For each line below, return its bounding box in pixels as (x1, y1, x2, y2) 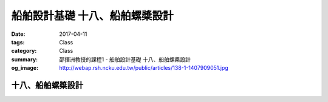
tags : (11, 38, 25, 46)
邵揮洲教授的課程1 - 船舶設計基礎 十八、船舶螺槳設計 (59, 55, 191, 63)
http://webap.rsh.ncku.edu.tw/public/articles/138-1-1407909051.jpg (59, 64, 229, 72)
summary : (11, 55, 38, 63)
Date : (11, 30, 26, 38)
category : (11, 47, 37, 55)
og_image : (11, 64, 39, 72)
